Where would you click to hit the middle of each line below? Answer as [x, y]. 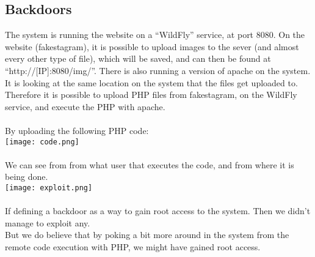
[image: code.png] [42, 142]
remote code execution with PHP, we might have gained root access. [133, 247]
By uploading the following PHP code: [77, 130]
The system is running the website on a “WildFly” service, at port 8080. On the [155, 35]
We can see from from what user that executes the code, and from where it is [150, 164]
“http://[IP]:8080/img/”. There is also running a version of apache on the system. [158, 70]
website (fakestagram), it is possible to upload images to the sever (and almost [152, 46]
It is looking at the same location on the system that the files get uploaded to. [151, 82]
